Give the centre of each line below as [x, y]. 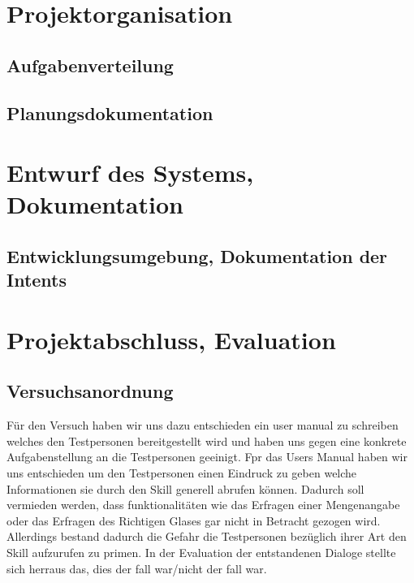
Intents [37, 280]
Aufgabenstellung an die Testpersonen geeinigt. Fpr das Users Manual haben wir [207, 457]
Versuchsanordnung [90, 391]
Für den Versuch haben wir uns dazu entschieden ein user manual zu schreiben [203, 425]
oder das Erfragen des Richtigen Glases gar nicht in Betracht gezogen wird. [194, 520]
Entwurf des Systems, [130, 173]
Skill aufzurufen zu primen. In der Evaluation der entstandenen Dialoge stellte [201, 552]
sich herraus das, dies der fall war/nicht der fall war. [137, 568]
